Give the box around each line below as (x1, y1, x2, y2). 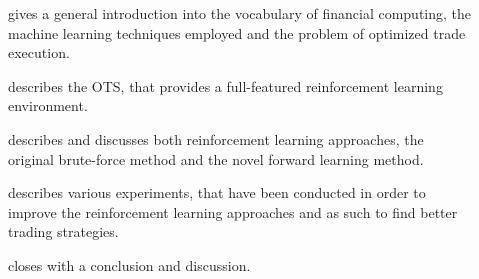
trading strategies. (8, 221, 119, 242)
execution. (8, 42, 70, 63)
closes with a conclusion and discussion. (8, 254, 251, 275)
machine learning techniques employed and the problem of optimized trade (8, 22, 466, 43)
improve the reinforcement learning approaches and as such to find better (8, 201, 458, 222)
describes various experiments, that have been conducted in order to (8, 182, 426, 203)
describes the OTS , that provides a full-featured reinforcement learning (8, 75, 443, 96)
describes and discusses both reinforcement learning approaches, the (8, 128, 424, 149)
